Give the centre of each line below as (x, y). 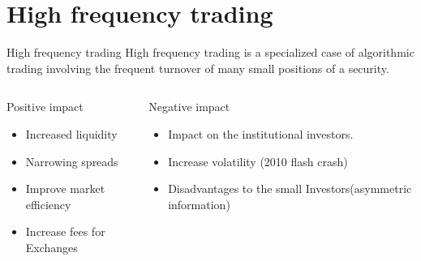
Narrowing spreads (72, 161)
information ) (199, 204)
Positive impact (45, 107)
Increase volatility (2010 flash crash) (258, 161)
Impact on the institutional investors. (261, 133)
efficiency (48, 204)
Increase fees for (65, 231)
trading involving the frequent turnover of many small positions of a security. (198, 68)
